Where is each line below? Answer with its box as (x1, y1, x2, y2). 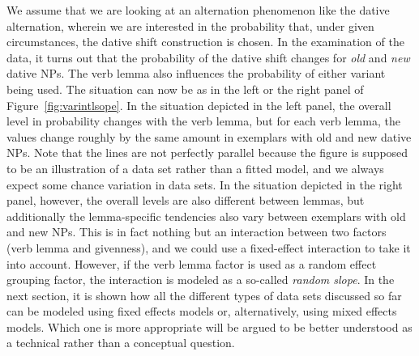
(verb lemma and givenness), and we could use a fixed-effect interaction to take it (6, 239, 411, 256)
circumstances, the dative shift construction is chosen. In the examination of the (6, 33, 404, 50)
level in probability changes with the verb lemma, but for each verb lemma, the (6, 112, 400, 129)
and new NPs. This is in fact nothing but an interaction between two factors (6, 223, 387, 240)
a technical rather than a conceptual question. (6, 334, 235, 351)
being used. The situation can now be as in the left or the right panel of (6, 80, 364, 97)
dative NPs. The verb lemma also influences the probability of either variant (6, 65, 386, 82)
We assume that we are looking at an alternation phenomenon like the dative (6, 2, 390, 18)
